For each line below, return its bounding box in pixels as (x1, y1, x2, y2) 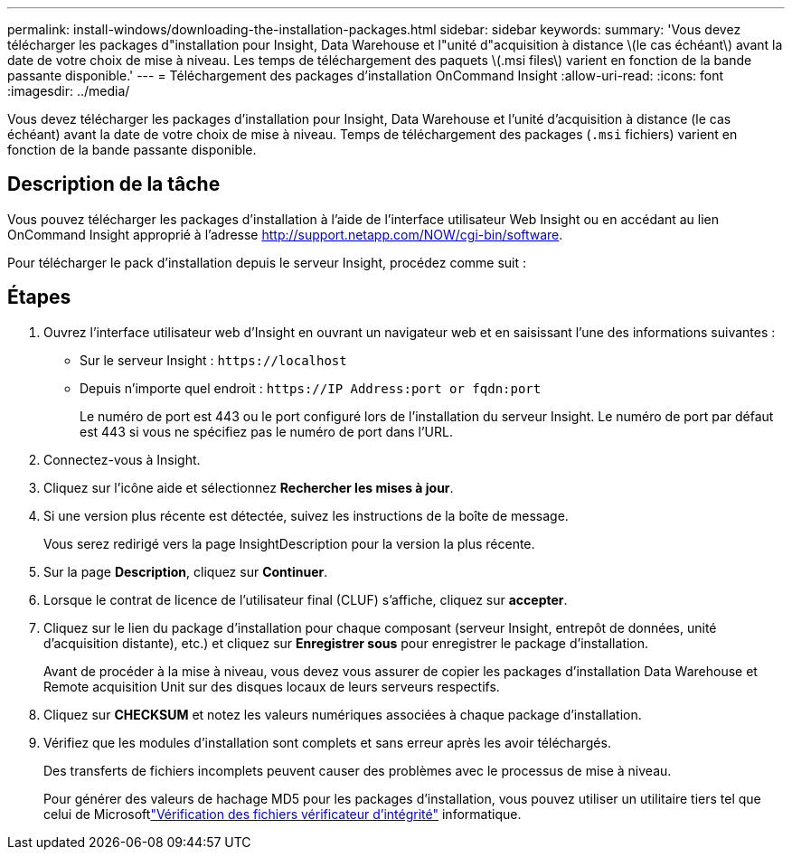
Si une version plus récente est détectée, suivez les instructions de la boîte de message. (43, 507, 569, 523)
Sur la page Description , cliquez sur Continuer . (43, 563, 328, 579)
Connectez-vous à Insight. (43, 451, 201, 467)
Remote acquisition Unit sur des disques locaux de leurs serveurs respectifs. (43, 678, 500, 694)
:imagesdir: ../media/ (7, 83, 130, 99)
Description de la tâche (7, 173, 221, 196)
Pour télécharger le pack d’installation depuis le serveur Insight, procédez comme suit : (7, 254, 527, 270)
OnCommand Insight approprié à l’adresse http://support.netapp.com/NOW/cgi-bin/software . (7, 226, 563, 242)
